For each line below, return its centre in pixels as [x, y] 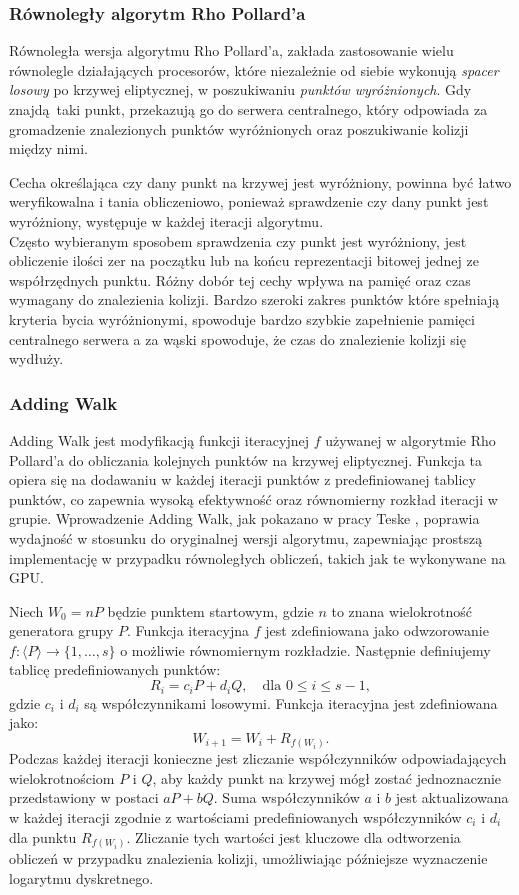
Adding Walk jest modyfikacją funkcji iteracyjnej [159, 439]
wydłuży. [36, 358]
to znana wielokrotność [401, 610]
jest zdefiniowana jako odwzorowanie [377, 630]
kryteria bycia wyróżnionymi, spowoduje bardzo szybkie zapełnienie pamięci [242, 318]
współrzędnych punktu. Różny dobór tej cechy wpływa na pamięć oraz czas [240, 279]
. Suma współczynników [286, 797]
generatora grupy [61, 630]
